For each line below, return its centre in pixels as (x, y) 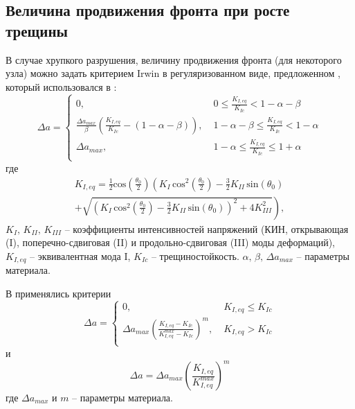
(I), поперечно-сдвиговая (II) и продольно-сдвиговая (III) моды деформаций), (170, 242)
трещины (37, 30)
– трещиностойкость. (195, 255)
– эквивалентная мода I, (80, 255)
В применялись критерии (58, 293)
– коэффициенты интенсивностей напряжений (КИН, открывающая (207, 228)
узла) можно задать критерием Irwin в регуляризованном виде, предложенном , (173, 73)
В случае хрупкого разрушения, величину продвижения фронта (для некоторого (174, 59)
